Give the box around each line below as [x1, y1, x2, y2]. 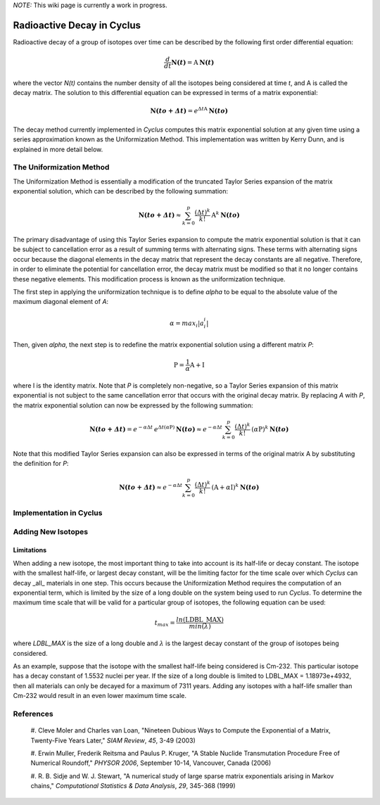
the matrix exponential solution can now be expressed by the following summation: [13, 401, 253, 410]
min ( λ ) [189, 623, 211, 630]
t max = [154, 619, 175, 628]
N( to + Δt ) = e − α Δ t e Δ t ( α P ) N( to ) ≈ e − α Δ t [89, 424, 223, 433]
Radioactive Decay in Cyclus [13, 19, 141, 31]
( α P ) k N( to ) [251, 424, 289, 433]
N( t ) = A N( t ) [171, 58, 215, 66]
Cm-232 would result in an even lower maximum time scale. [13, 692, 186, 700]
